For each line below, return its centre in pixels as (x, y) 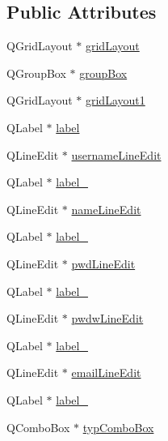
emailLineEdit (106, 372)
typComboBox (118, 427)
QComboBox (38, 427)
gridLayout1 (115, 100)
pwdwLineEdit (107, 318)
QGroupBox (36, 73)
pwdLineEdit (103, 263)
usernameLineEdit (116, 154)
